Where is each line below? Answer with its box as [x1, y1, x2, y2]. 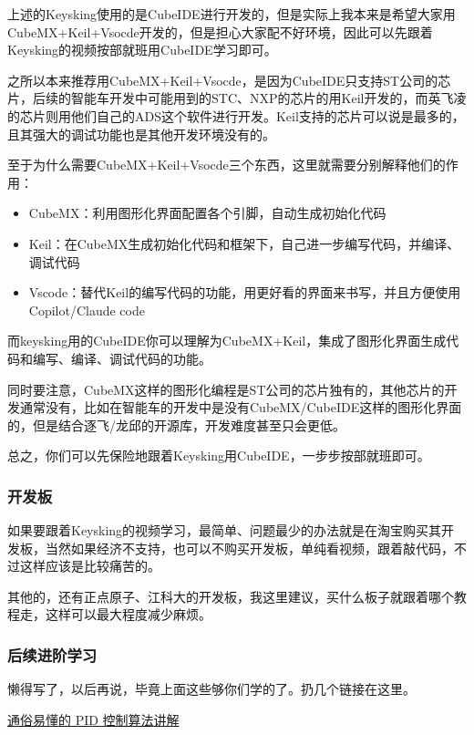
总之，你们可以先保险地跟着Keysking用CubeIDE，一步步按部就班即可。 [7, 446, 430, 465]
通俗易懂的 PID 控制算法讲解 [7, 709, 180, 729]
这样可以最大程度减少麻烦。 [45, 605, 211, 624]
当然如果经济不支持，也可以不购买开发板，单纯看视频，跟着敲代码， [45, 538, 454, 557]
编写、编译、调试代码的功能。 [32, 348, 211, 367]
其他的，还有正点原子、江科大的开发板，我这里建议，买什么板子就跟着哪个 [7, 586, 454, 606]
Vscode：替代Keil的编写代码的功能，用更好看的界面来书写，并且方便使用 [28, 283, 461, 302]
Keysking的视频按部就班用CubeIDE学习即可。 [7, 40, 277, 59]
